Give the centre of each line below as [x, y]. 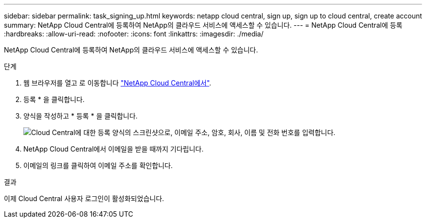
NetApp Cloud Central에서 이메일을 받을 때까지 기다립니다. [114, 149]
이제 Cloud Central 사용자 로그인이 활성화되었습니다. [84, 198]
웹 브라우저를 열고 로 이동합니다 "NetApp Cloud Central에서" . [117, 83]
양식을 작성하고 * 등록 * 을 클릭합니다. [80, 116]
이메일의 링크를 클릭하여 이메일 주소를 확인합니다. [98, 165]
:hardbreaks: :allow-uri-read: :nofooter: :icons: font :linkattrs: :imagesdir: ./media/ [134, 34]
